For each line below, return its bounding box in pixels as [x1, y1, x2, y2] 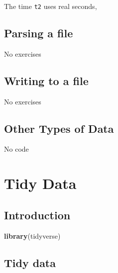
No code [4, 144, 29, 154]
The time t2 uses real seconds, [4, 1, 97, 11]
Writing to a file [4, 73, 89, 88]
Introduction [4, 207, 71, 222]
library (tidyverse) [4, 230, 61, 241]
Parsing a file [4, 25, 73, 41]
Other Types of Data [4, 120, 114, 136]
